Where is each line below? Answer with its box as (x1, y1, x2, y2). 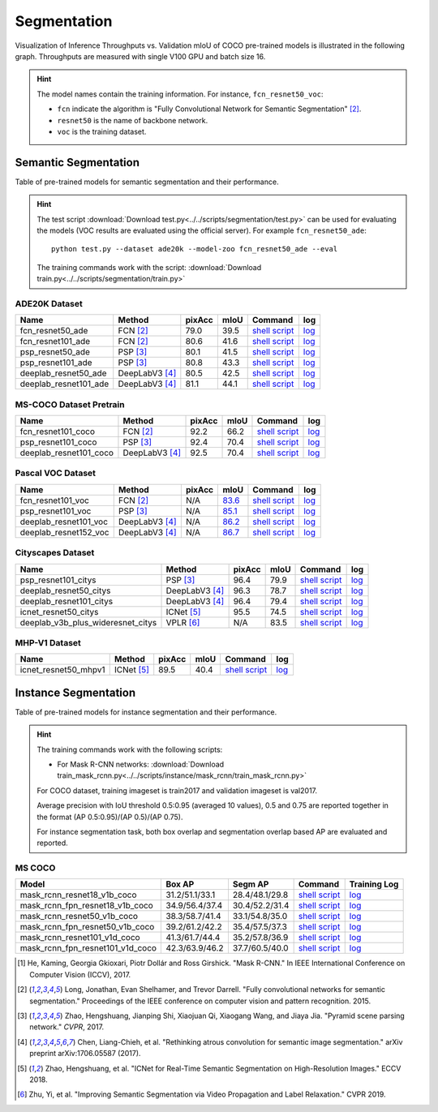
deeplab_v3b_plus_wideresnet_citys (19, 616, 157, 628)
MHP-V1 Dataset (15, 637, 81, 648)
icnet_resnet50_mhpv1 (19, 664, 105, 676)
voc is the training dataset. (57, 127, 147, 136)
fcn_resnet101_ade (19, 336, 91, 347)
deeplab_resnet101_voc (19, 516, 109, 527)
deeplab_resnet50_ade (19, 367, 107, 379)
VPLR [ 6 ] (165, 616, 200, 628)
